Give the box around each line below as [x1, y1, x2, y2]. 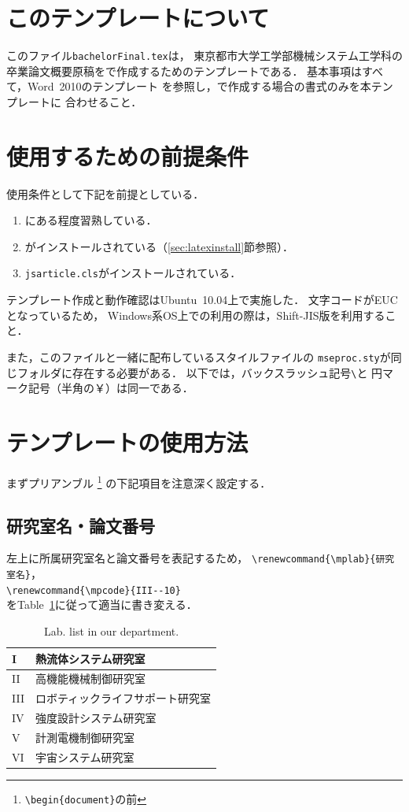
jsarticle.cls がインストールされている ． [24, 265, 241, 281]
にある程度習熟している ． [24, 212, 157, 228]
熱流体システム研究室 [35, 650, 146, 666]
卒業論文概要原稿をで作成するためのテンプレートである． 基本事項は [6, 62, 363, 79]
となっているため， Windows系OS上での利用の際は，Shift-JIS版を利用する [6, 306, 385, 323]
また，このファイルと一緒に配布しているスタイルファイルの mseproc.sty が [6, 348, 391, 365]
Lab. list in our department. [44, 622, 179, 639]
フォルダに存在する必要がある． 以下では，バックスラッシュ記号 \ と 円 [17, 364, 383, 380]
